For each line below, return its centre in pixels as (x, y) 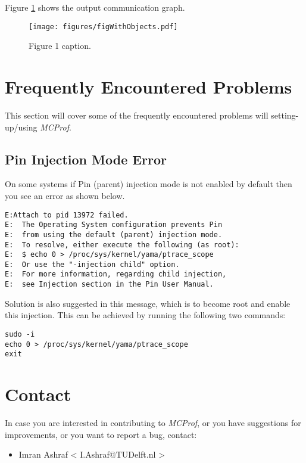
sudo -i (20, 334)
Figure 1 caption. (60, 46)
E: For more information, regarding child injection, (116, 274)
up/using (21, 127)
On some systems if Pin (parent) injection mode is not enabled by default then (149, 184)
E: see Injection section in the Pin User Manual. (109, 285)
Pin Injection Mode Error (86, 159)
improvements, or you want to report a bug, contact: (101, 434)
